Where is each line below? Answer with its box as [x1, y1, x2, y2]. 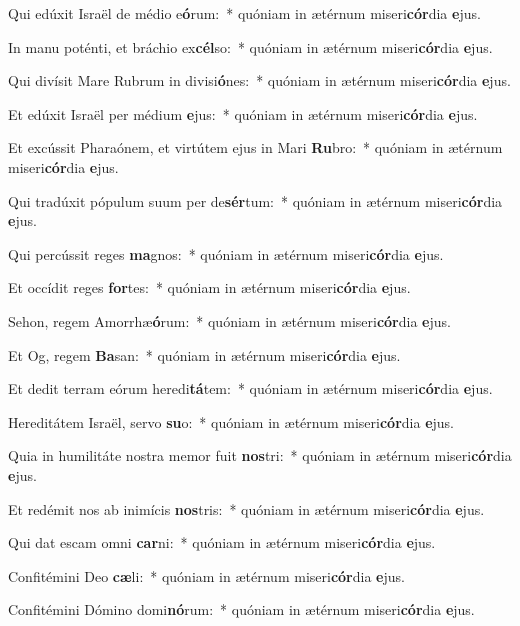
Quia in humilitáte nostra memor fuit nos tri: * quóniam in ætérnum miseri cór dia [8, 445, 512, 466]
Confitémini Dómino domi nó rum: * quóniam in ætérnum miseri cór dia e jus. [8, 599, 475, 620]
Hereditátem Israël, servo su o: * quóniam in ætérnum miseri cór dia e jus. [8, 411, 455, 432]
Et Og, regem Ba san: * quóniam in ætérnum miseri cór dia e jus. [8, 344, 401, 365]
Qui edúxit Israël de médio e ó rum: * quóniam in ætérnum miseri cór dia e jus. [8, 3, 481, 23]
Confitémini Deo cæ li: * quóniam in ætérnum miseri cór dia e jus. [8, 565, 405, 586]
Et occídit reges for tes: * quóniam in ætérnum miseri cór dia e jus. [8, 277, 411, 298]
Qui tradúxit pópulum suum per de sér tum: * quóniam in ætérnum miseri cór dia [8, 190, 503, 211]
